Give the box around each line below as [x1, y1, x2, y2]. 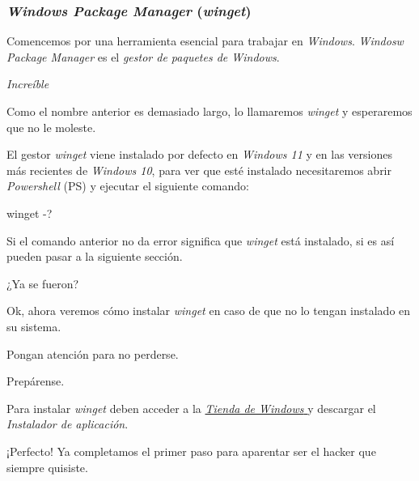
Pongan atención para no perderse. [6, 345, 179, 362]
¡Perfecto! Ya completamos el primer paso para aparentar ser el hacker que [6, 442, 376, 459]
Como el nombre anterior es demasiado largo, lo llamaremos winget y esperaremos [6, 103, 413, 119]
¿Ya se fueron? [6, 275, 79, 292]
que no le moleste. [6, 118, 96, 135]
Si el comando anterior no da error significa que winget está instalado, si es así [6, 232, 395, 249]
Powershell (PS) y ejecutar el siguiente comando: [6, 177, 249, 194]
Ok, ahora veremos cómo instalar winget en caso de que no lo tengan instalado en [6, 302, 411, 319]
